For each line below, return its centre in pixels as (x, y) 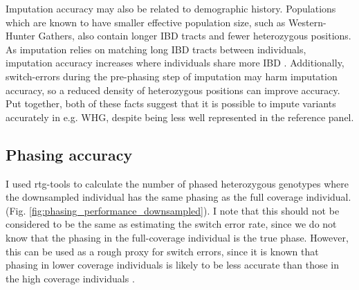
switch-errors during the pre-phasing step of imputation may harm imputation (172, 76)
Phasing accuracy (69, 154)
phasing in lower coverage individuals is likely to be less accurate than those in (173, 265)
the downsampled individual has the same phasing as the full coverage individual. (178, 197)
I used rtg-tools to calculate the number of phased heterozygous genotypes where (177, 183)
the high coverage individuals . (70, 278)
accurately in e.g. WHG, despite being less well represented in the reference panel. (180, 117)
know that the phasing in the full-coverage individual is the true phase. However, (177, 237)
